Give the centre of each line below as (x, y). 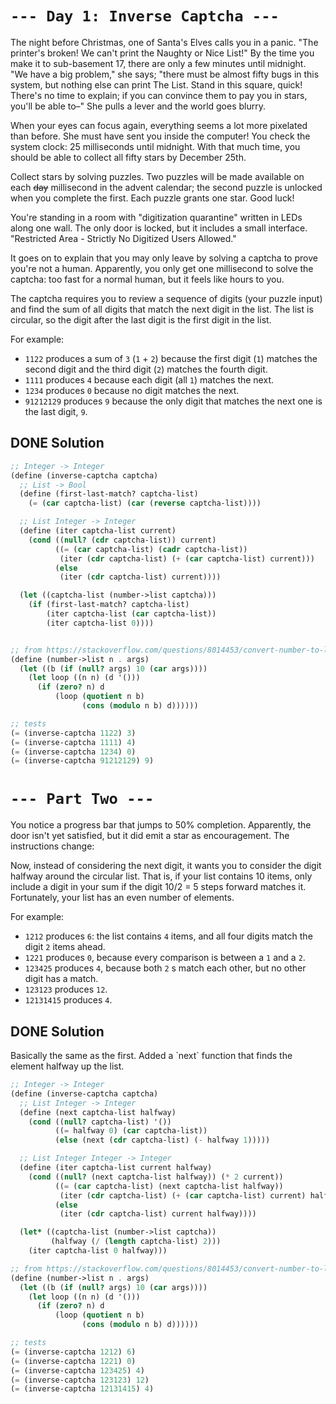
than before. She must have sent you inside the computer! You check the (160, 136)
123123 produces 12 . (66, 989)
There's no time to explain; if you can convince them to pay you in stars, (159, 95)
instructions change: (52, 846)
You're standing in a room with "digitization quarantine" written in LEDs (156, 217)
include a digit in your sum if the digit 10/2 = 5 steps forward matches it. (158, 887)
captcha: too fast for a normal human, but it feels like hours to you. (147, 279)
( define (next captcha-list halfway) (98, 1112)
